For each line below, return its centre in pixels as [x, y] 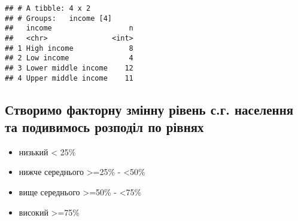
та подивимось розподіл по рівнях [104, 127]
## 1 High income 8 [69, 48]
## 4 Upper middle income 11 [69, 78]
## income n [69, 28]
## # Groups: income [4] [58, 18]
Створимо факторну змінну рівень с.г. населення [149, 109]
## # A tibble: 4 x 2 [48, 8]
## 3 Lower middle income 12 [69, 68]
